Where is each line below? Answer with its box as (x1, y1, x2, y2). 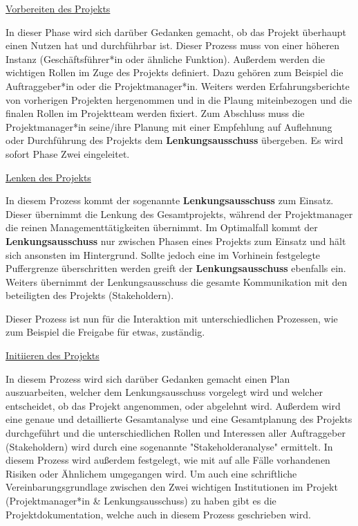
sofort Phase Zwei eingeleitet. (6, 146, 130, 161)
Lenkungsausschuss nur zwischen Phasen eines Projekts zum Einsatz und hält (6, 233, 346, 248)
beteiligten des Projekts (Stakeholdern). (6, 288, 174, 302)
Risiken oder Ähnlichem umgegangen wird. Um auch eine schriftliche (6, 466, 297, 480)
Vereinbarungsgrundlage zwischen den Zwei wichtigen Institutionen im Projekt (6, 480, 338, 494)
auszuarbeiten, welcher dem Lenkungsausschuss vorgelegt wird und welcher (6, 385, 323, 399)
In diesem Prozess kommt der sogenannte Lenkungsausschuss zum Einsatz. (6, 193, 334, 208)
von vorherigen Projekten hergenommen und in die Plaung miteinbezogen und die (6, 92, 352, 107)
